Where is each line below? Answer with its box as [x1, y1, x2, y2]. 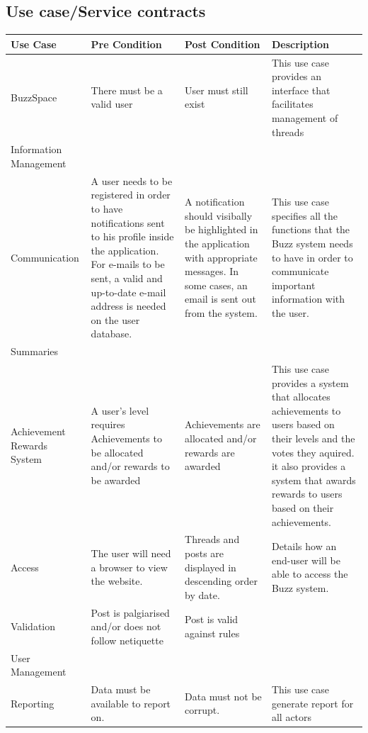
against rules [185, 626, 240, 640]
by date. [185, 587, 220, 602]
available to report [91, 695, 171, 710]
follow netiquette [91, 632, 163, 647]
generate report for [271, 695, 354, 710]
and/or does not [91, 619, 161, 634]
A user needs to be [91, 173, 173, 188]
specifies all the [271, 208, 338, 223]
